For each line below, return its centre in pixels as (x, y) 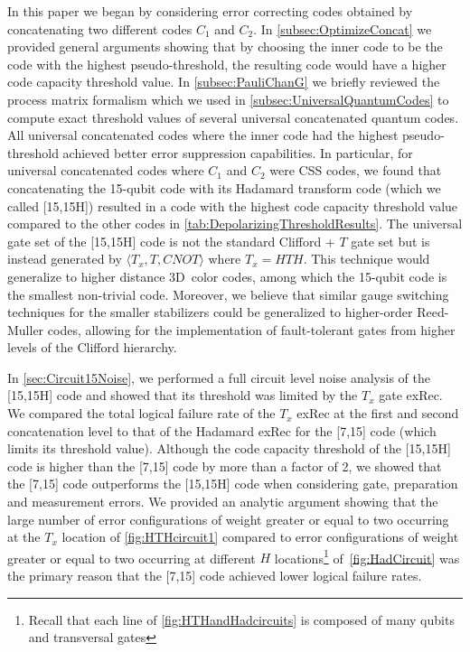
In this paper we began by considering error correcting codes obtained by (210, 11)
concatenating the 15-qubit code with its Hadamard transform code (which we (224, 187)
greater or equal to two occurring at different (132, 558)
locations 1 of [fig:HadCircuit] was (367, 556)
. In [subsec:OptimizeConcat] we (343, 28)
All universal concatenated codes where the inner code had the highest (203, 135)
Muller (26, 329)
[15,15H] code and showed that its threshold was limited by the (183, 395)
